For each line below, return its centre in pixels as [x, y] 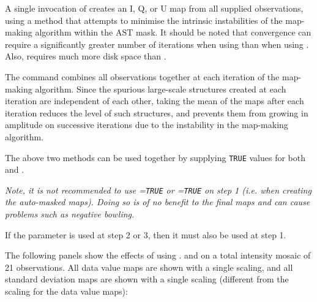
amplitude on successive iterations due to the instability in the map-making [147, 125]
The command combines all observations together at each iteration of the [142, 76]
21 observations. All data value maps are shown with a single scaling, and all [149, 267]
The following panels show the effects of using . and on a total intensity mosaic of [158, 255]
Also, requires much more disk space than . [86, 56]
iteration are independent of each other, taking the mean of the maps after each [155, 101]
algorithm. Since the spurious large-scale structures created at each [161, 89]
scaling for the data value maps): [66, 291]
